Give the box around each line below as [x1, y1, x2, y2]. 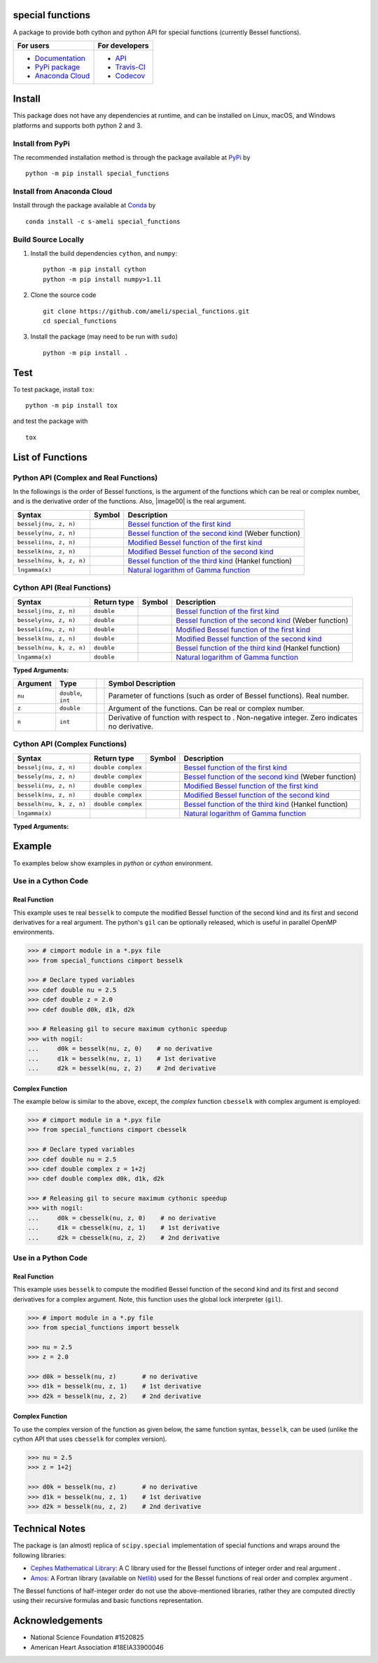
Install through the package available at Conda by [13, 201, 156, 209]
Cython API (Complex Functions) [13, 739, 127, 749]
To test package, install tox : [13, 385, 94, 394]
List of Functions [13, 451, 87, 463]
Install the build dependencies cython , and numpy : [30, 249, 178, 258]
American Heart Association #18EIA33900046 [30, 1643, 164, 1651]
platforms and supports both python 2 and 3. [13, 121, 143, 130]
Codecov [115, 71, 146, 81]
